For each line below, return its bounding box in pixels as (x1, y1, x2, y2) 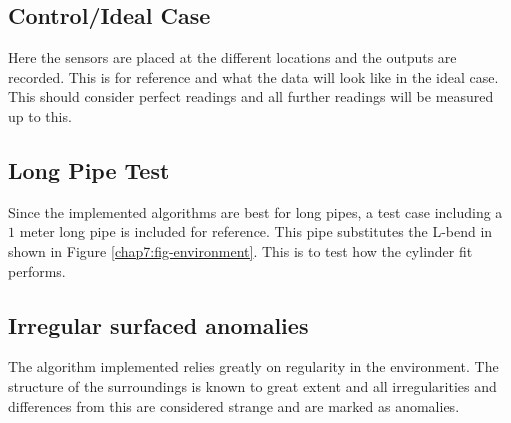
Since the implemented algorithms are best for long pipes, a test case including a (8, 201, 503, 222)
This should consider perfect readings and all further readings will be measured (8, 86, 494, 107)
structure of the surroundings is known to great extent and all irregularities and (8, 375, 497, 396)
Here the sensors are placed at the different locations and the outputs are (8, 47, 457, 68)
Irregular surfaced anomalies (8, 309, 309, 340)
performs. (8, 260, 66, 281)
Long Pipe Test (8, 154, 170, 185)
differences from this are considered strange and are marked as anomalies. (8, 395, 460, 416)
